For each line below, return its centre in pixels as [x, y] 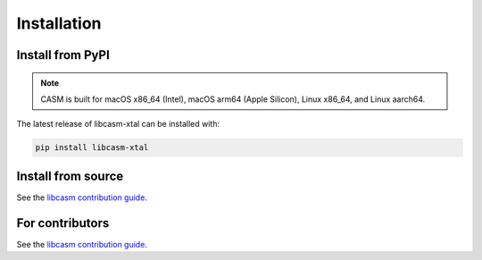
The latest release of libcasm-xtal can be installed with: [118, 124]
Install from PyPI [63, 55]
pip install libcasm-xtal [92, 148]
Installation [59, 23]
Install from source [70, 176]
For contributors [63, 223]
